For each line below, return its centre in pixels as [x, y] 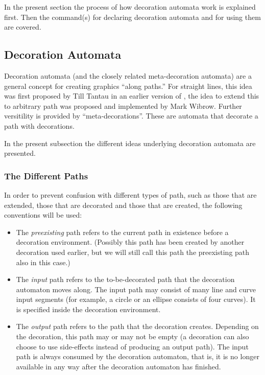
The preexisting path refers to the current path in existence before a [122, 232]
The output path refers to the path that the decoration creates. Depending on [137, 326]
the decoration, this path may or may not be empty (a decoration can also [132, 336]
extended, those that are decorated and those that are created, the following [123, 205]
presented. [20, 153]
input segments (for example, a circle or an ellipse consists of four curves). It [136, 299]
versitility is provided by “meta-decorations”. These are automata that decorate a [131, 116]
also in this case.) [43, 262]
